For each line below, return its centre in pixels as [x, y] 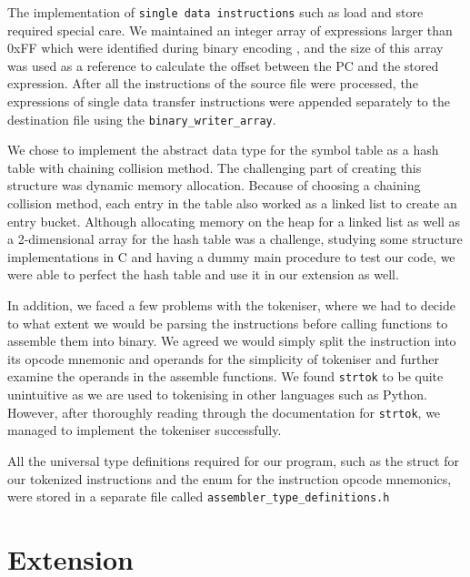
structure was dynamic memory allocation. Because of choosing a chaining [214, 185]
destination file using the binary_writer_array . [142, 119]
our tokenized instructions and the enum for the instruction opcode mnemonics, [230, 478]
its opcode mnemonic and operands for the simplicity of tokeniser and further [223, 358]
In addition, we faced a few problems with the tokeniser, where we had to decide [231, 305]
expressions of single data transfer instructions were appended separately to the [229, 101]
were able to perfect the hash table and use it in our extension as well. [203, 274]
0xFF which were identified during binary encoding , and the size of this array [225, 48]
